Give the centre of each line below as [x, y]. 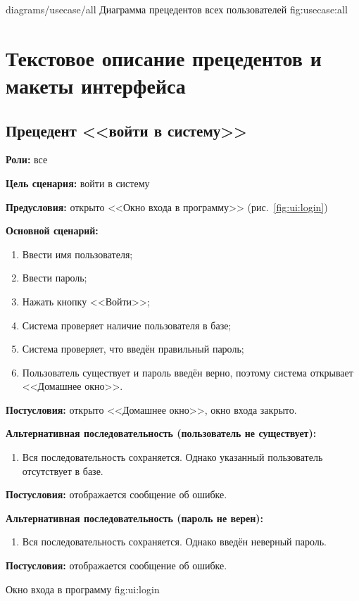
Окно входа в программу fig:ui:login [83, 589]
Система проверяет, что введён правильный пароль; [133, 349]
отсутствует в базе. [63, 470]
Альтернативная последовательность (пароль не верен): [135, 518]
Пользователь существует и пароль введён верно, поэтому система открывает [188, 372]
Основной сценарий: [52, 230]
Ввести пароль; [55, 278]
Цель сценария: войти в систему [78, 183]
